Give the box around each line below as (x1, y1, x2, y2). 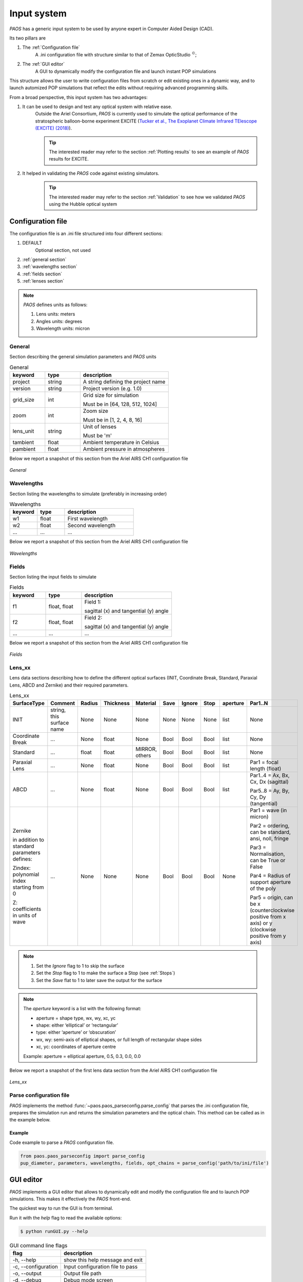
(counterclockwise (250, 907, 295, 914)
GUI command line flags (9, 1241, 68, 1249)
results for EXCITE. (49, 156, 89, 162)
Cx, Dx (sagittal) (250, 778, 289, 786)
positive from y (250, 932, 287, 939)
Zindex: (12, 865, 31, 872)
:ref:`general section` (22, 256, 67, 263)
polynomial (12, 871, 39, 878)
